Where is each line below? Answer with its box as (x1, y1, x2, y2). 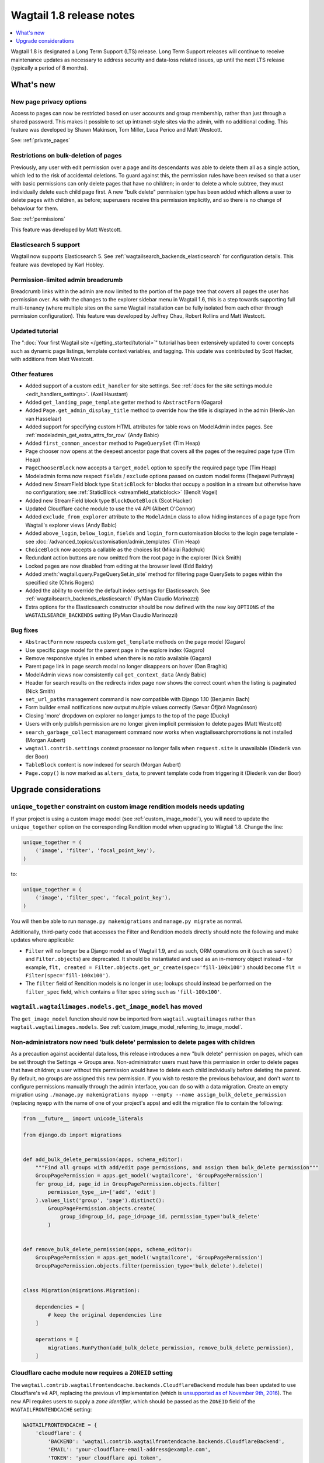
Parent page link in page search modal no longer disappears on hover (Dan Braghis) (25, 663, 228, 670)
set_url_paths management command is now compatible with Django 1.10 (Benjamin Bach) (25, 696, 250, 703)
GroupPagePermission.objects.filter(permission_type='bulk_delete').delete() (35, 1262, 264, 1269)
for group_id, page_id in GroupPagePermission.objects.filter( (35, 1180, 221, 1187)
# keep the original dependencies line (47, 1311, 162, 1318)
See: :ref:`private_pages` (11, 137, 70, 144)
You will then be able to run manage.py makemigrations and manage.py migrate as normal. (11, 918, 242, 925)
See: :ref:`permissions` (11, 215, 65, 222)
